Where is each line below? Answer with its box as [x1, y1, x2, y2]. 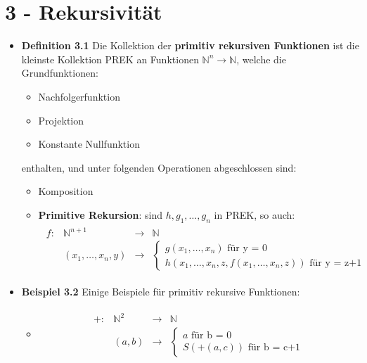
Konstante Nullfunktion [38, 136, 140, 151]
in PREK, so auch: [214, 207, 295, 222]
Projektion [38, 113, 84, 127]
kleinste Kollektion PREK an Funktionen [21, 51, 199, 66]
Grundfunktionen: [21, 65, 98, 80]
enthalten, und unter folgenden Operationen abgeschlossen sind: [21, 160, 297, 174]
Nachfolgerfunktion [38, 89, 120, 103]
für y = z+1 [309, 257, 362, 268]
